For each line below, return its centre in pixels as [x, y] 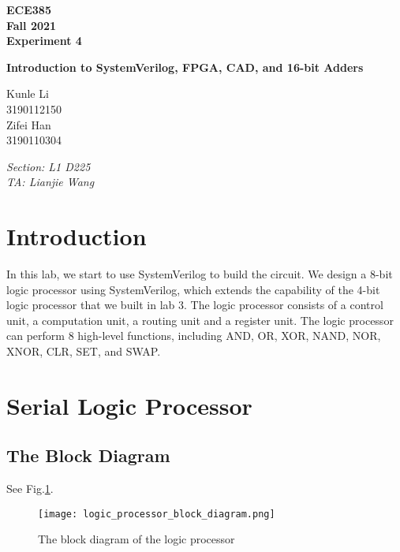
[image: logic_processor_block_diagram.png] [157, 514]
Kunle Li [28, 93]
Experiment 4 [44, 41]
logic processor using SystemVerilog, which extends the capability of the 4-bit [193, 289]
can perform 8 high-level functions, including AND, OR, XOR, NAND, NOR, [194, 336]
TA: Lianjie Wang [50, 182]
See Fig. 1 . [30, 489]
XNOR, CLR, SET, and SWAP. [84, 351]
